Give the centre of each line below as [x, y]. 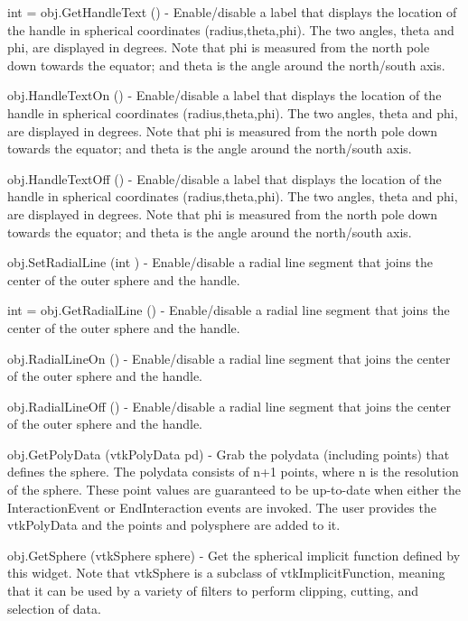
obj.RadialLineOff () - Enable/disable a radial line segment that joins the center [229, 406]
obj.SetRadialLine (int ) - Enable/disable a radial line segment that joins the [220, 262]
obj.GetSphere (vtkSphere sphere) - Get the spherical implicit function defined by [234, 555]
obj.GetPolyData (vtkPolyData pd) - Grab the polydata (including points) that [229, 454]
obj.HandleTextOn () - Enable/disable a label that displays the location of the [225, 95]
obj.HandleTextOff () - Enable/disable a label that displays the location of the [225, 178]
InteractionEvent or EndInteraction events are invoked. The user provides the [222, 507]
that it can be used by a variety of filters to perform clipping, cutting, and [213, 591]
